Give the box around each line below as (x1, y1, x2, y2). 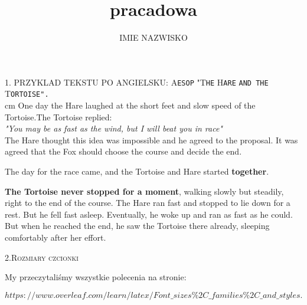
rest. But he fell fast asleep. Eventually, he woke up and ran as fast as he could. (5, 208, 293, 220)
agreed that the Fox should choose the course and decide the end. (5, 145, 242, 158)
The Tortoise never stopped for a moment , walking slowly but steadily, (5, 185, 284, 197)
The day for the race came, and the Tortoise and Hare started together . (5, 165, 269, 177)
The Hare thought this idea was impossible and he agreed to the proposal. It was (5, 133, 298, 146)
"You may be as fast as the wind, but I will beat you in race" (5, 122, 223, 135)
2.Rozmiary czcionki (5, 251, 79, 263)
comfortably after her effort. (5, 231, 106, 243)
